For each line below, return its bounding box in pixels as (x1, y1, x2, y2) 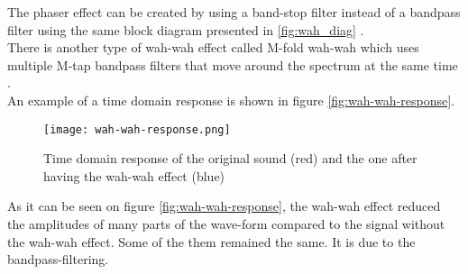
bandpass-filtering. (7, 250, 109, 269)
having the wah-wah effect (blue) (43, 166, 225, 185)
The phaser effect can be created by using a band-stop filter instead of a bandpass (7, 3, 461, 21)
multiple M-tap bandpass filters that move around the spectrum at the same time (7, 55, 458, 74)
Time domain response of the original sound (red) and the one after (43, 149, 418, 168)
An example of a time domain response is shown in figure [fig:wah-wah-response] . (7, 90, 455, 109)
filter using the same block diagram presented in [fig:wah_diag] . (7, 20, 364, 39)
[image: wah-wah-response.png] (43, 123, 231, 136)
